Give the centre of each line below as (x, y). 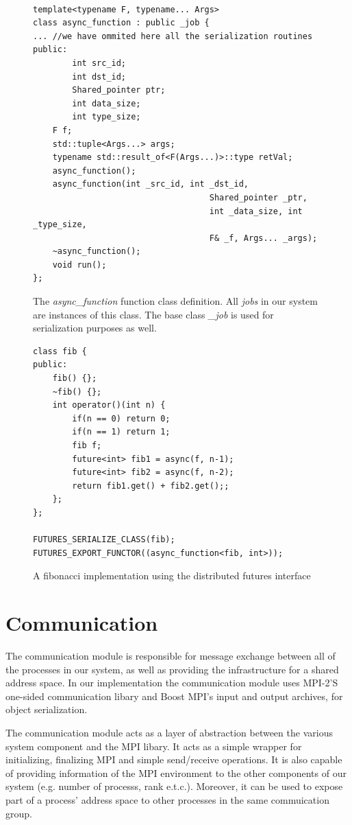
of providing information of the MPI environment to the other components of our (176, 772)
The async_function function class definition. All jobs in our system (175, 301)
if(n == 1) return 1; (121, 432)
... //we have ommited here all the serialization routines (173, 36)
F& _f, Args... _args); (263, 238)
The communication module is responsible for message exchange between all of (171, 656)
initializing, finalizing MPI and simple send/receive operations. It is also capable (174, 759)
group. (19, 813)
